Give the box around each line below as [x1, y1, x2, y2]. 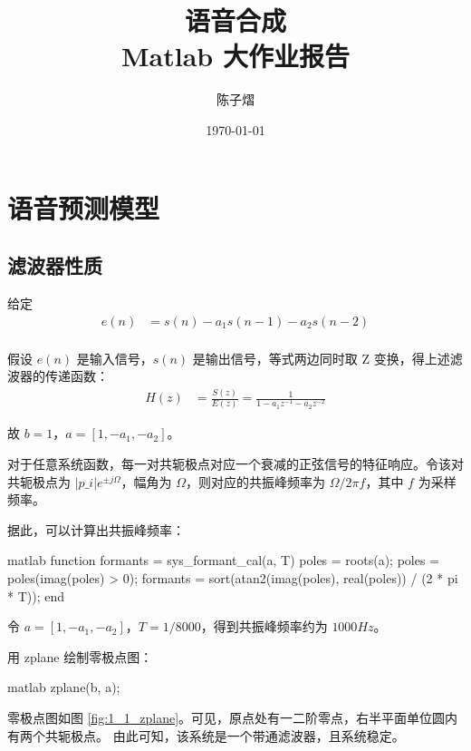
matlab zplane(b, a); [7, 678, 120, 697]
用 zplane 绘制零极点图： [7, 647, 153, 666]
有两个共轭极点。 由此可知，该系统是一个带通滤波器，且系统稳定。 [7, 726, 405, 745]
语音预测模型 [7, 189, 160, 226]
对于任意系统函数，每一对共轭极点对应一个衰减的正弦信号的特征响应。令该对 [7, 454, 464, 473]
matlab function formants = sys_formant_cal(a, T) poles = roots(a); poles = [7, 551, 439, 570]
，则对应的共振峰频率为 [186, 472, 326, 491]
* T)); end [7, 586, 64, 605]
